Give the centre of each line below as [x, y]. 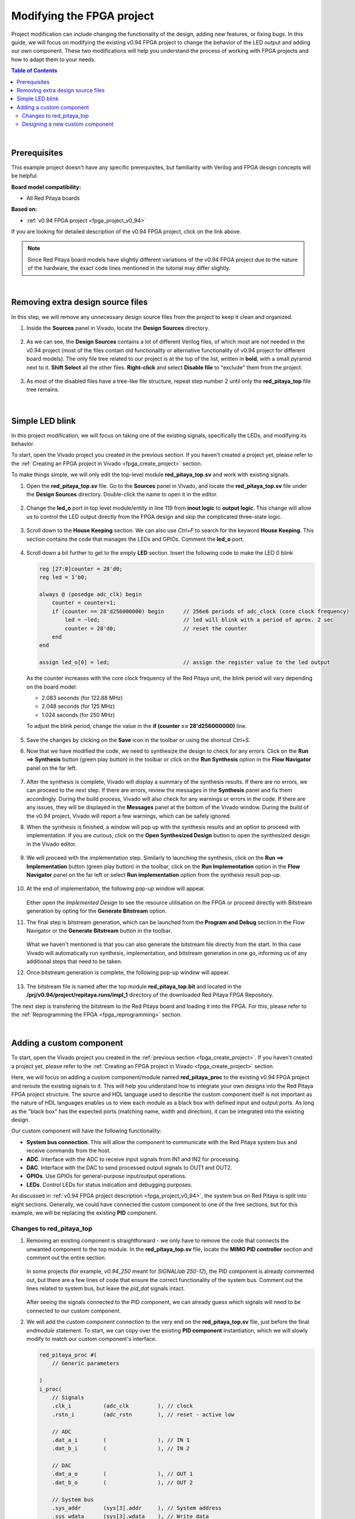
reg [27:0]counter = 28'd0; [81, 569]
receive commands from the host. [69, 1151]
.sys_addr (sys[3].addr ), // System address [137, 1508]
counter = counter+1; [84, 603]
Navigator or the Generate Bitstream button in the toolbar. [99, 930]
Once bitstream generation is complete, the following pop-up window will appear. [128, 973]
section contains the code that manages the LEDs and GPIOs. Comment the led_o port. [135, 539]
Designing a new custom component [68, 124]
